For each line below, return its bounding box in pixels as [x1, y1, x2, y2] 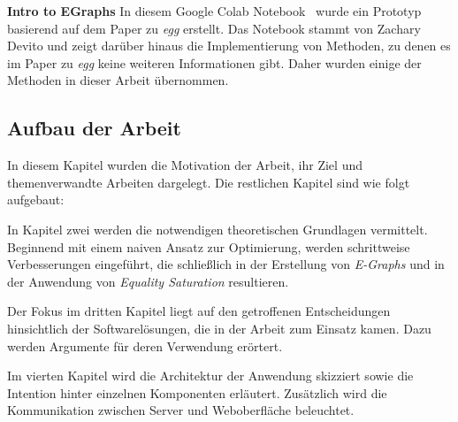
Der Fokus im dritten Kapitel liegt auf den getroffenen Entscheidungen [7, 302, 391, 320]
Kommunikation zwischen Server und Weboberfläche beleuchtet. [7, 401, 355, 419]
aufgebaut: [7, 190, 65, 209]
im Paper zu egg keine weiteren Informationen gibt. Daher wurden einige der [7, 53, 422, 72]
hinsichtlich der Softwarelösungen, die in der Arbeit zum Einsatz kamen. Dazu [7, 318, 431, 337]
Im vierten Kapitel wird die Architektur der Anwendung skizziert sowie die [7, 366, 414, 385]
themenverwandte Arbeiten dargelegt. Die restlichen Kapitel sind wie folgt [7, 173, 410, 191]
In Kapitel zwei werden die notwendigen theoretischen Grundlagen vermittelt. [7, 219, 428, 238]
